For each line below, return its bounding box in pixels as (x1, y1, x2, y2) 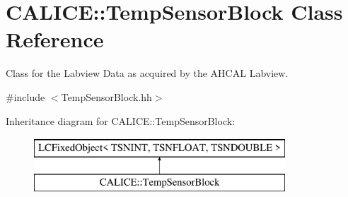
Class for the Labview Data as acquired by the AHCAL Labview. (6, 66, 289, 80)
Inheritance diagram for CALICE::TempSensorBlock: (6, 113, 236, 128)
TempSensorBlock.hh (61, 89, 152, 104)
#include (6, 89, 45, 104)
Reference (6, 25, 104, 54)
